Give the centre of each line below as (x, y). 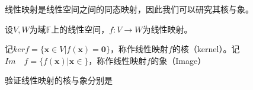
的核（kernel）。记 (206, 49)
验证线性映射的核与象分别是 (59, 80)
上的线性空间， (80, 29)
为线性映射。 (167, 29)
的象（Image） (178, 60)
